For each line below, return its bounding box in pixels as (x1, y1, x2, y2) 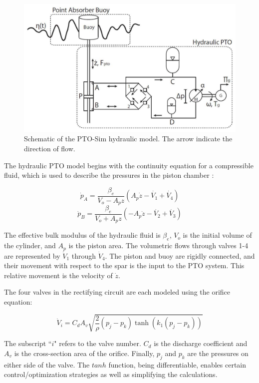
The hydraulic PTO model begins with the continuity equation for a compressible (4, 160, 254, 170)
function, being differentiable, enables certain (108, 359, 247, 370)
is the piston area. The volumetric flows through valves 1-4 (68, 240, 249, 251)
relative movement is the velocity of (4, 270, 113, 280)
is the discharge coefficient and (154, 338, 248, 349)
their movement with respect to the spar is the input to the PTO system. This (4, 260, 245, 271)
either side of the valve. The (4, 359, 90, 370)
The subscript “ (4, 338, 52, 349)
